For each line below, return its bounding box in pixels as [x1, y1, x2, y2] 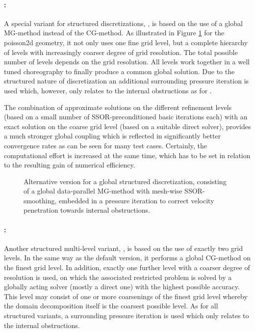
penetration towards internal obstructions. [24, 205, 150, 215]
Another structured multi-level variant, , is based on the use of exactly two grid [4, 243, 243, 253]
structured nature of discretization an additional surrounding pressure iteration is [4, 76, 249, 86]
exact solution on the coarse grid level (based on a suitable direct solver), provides [4, 121, 251, 131]
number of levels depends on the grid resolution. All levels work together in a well [4, 56, 250, 67]
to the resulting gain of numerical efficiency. [4, 160, 135, 170]
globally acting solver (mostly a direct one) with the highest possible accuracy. [4, 281, 240, 292]
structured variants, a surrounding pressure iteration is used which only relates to [4, 310, 249, 321]
